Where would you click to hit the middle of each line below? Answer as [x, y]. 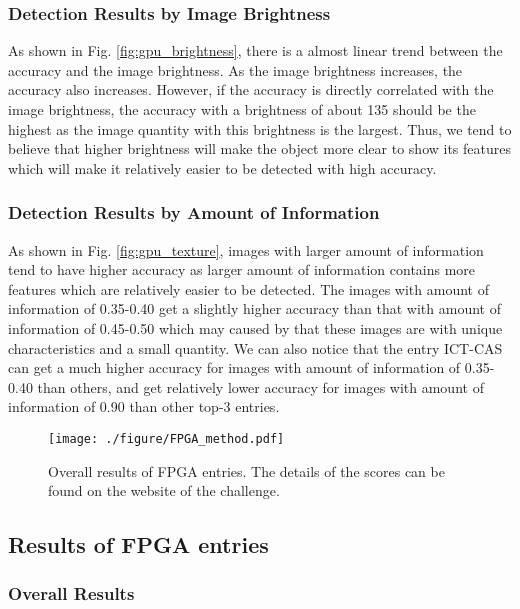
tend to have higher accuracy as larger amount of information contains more [242, 269]
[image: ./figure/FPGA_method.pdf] [166, 438]
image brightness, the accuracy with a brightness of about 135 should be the [242, 109]
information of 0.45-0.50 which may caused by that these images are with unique [255, 327]
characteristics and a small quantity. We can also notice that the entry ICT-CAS [255, 347]
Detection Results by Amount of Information [194, 212]
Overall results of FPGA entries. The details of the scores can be [246, 470]
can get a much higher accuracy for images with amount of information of [234, 367]
